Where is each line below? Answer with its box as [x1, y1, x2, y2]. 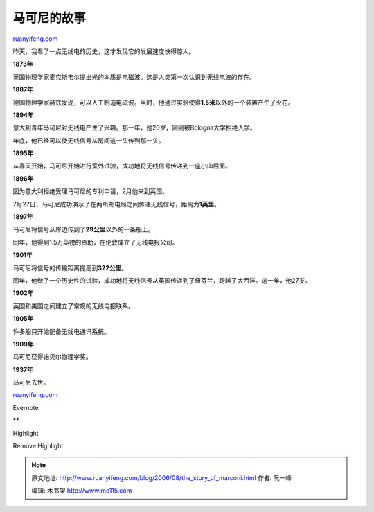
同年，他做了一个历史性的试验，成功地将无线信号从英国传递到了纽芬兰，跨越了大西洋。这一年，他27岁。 [12, 276, 312, 284]
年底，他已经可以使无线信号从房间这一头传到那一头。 [12, 136, 165, 145]
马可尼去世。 [12, 378, 50, 387]
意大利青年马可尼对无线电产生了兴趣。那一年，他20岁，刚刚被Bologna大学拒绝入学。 [12, 123, 256, 132]
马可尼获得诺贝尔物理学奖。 [12, 353, 92, 361]
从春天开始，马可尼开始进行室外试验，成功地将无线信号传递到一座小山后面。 [12, 161, 231, 170]
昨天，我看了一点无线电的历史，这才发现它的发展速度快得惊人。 [12, 47, 195, 55]
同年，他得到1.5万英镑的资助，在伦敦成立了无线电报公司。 [12, 238, 179, 246]
